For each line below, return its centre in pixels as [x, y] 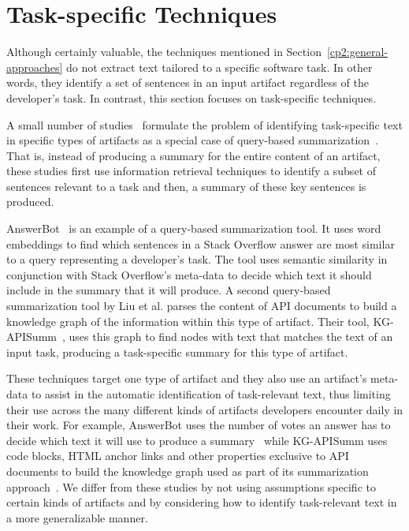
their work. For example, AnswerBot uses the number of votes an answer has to [199, 425]
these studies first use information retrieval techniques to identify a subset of [191, 171]
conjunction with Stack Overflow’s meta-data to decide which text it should [189, 274]
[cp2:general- [357, 52]
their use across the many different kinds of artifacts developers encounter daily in [205, 409]
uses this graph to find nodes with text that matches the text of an [231, 337]
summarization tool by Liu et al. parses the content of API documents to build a [202, 306]
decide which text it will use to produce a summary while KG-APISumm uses [197, 440]
